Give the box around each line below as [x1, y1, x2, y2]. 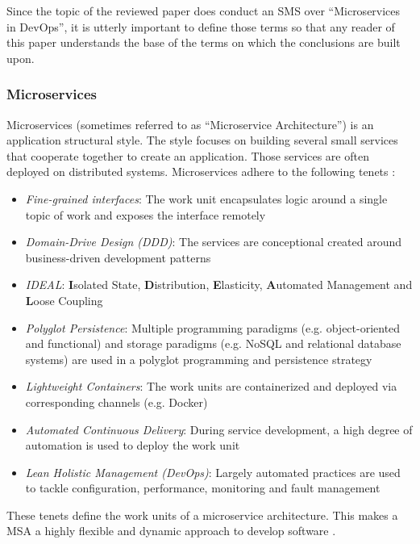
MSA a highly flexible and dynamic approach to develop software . [6, 522, 336, 539]
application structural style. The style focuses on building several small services [6, 132, 398, 149]
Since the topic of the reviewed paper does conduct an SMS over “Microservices [6, 2, 401, 19]
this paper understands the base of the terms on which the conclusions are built [6, 34, 401, 51]
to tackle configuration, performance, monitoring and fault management [25, 479, 380, 496]
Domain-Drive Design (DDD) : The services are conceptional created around [25, 233, 402, 250]
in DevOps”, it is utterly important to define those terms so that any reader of [6, 18, 395, 35]
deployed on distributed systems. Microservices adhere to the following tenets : [6, 163, 396, 180]
